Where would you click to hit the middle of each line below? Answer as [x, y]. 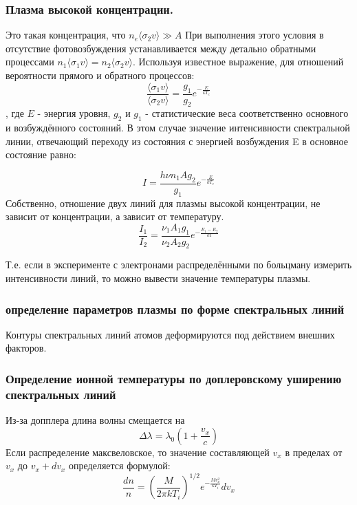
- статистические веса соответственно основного [247, 113]
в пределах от [314, 452]
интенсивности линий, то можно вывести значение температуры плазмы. [158, 278]
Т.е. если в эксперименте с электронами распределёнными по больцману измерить [179, 265]
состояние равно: [41, 154]
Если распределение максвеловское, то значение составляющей [138, 452]
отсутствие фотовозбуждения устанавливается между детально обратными [161, 48]
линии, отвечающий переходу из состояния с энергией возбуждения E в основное [177, 141]
